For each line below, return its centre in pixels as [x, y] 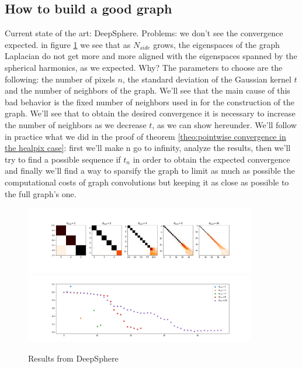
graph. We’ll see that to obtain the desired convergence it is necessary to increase [150, 113]
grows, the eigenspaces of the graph [216, 44]
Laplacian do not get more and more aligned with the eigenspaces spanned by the [151, 56]
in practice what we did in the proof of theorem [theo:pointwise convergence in [145, 136]
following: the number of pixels [60, 79]
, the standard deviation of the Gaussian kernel [207, 79]
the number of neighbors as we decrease [76, 124]
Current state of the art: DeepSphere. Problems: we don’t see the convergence [144, 33]
